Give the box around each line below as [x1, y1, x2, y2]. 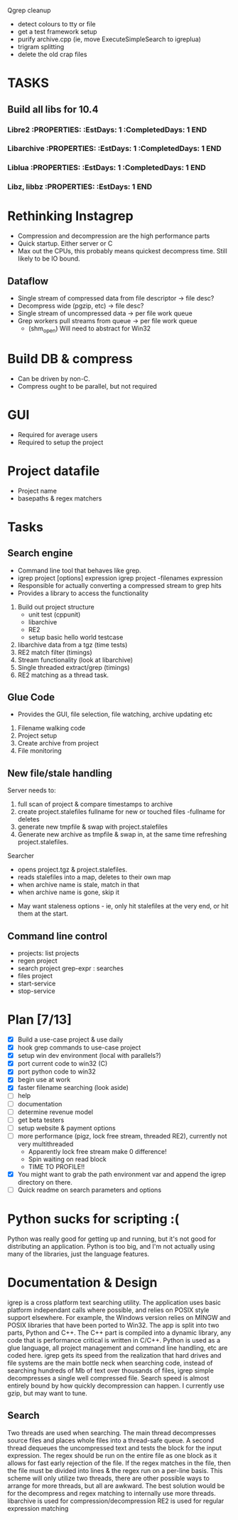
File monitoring [17, 747, 62, 755]
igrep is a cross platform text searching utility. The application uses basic [7, 1298, 222, 1306]
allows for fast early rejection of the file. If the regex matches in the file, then [7, 1459, 231, 1467]
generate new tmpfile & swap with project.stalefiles [17, 822, 168, 832]
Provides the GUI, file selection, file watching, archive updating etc [17, 710, 213, 718]
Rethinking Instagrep [7, 208, 134, 224]
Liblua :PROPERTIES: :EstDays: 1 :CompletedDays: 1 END [7, 163, 206, 173]
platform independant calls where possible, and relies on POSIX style [7, 1306, 210, 1314]
